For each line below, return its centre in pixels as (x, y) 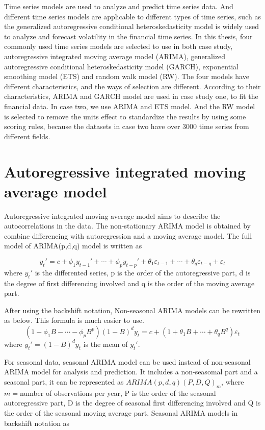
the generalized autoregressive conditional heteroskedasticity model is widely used (131, 26)
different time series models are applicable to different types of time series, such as (132, 16)
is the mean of (105, 344)
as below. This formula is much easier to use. (74, 320)
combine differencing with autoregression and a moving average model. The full (128, 235)
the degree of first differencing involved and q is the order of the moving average (129, 283)
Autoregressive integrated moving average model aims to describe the (112, 216)
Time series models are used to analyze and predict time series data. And (119, 6)
